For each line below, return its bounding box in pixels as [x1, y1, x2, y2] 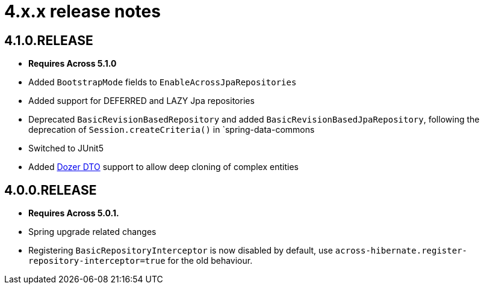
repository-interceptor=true [28, 256, 166, 266]
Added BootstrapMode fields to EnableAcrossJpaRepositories [28, 77, 297, 88]
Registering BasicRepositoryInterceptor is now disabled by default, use [28, 245, 333, 256]
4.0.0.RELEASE [4, 182, 97, 198]
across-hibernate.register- [335, 246, 468, 256]
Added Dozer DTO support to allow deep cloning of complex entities [28, 162, 299, 172]
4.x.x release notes [4, 1, 161, 22]
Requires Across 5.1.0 [28, 58, 117, 69]
